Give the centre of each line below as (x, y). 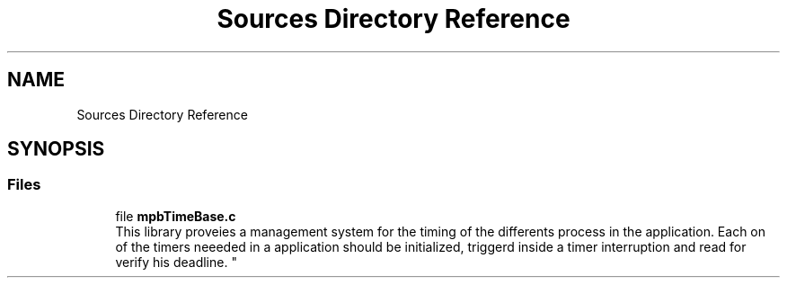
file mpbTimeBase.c (176, 216)
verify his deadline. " (176, 262)
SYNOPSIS (56, 149)
